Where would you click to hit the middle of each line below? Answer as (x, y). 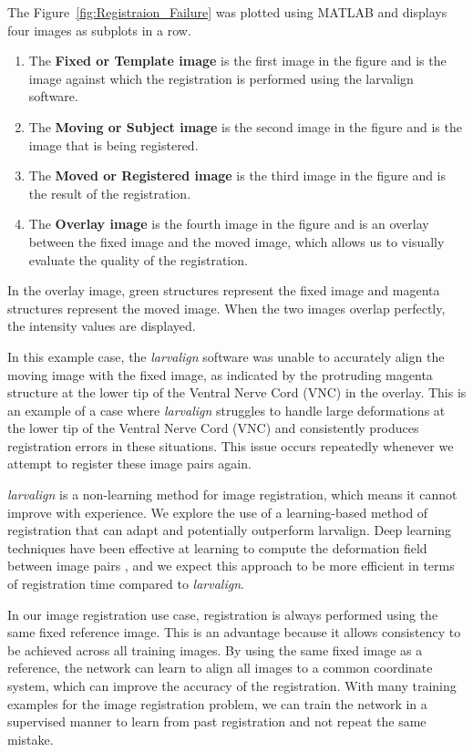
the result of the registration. (110, 193)
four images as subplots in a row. (99, 30)
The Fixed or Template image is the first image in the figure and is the (237, 61)
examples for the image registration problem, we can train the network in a (217, 703)
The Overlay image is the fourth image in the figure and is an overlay (229, 224)
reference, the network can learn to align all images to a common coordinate (220, 668)
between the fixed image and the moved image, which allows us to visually (236, 241)
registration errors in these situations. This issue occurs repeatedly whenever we (231, 445)
